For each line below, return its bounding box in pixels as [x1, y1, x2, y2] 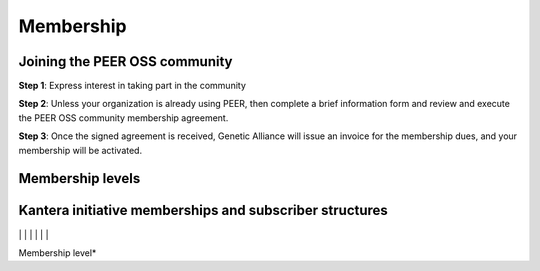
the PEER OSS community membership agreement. [18, 111, 229, 124]
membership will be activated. [18, 144, 143, 156]
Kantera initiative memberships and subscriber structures [18, 202, 389, 219]
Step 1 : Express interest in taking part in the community [18, 80, 247, 92]
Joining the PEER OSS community [18, 53, 233, 70]
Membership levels [18, 170, 141, 187]
